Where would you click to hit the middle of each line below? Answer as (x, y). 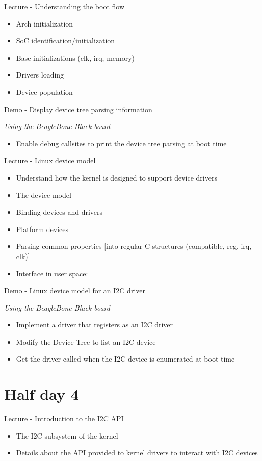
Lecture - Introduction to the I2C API (64, 418)
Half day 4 (42, 394)
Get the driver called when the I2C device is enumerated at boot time (125, 359)
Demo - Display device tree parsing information (78, 109)
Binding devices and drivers (59, 212)
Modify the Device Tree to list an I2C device (86, 341)
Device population (44, 92)
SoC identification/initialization (65, 41)
